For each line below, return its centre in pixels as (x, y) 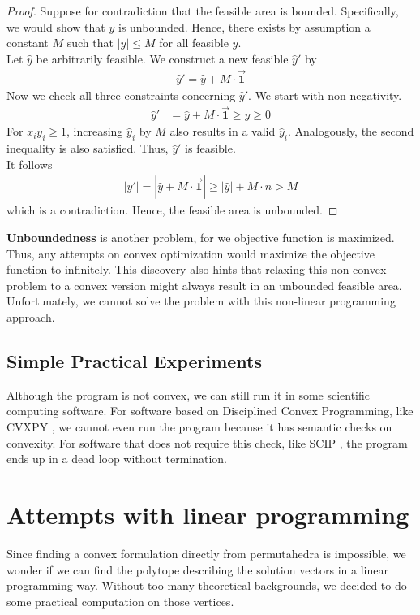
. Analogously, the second (351, 131)
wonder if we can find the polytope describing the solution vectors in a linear (197, 569)
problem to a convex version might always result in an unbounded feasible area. (204, 285)
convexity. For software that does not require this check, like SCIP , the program (207, 442)
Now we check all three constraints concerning (121, 95)
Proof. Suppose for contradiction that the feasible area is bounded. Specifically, (203, 11)
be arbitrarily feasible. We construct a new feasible (162, 58)
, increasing (95, 131)
